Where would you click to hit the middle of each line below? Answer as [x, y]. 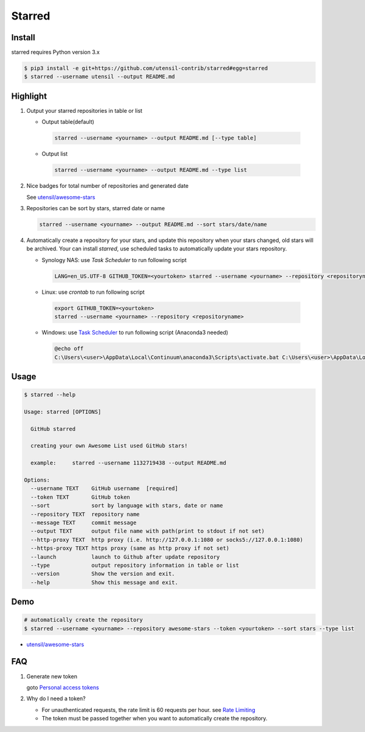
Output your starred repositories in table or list [85, 110]
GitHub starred [53, 429]
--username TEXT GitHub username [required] [105, 489]
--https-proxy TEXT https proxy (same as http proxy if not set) [130, 548]
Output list [55, 154]
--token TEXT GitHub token [80, 497]
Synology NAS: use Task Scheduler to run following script [114, 260]
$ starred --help [50, 395]
